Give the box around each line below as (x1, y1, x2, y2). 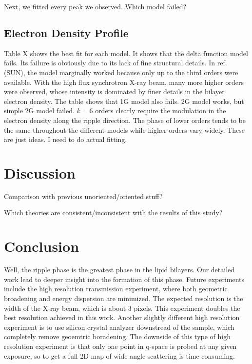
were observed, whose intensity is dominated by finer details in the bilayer (4, 86, 225, 97)
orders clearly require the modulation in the (95, 105, 226, 116)
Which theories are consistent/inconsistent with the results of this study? (4, 207, 223, 218)
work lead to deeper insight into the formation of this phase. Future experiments (4, 274, 245, 284)
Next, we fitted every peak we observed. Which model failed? (4, 1, 187, 11)
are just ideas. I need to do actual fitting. (4, 134, 127, 144)
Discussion (4, 162, 76, 182)
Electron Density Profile (4, 25, 129, 40)
